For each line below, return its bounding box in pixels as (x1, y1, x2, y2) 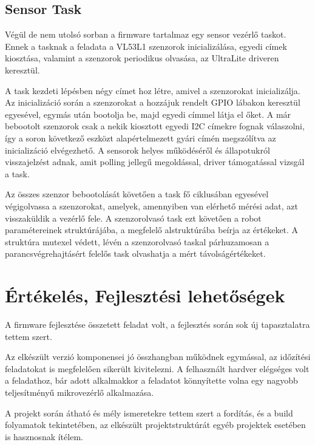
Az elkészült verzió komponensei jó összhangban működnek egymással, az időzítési (5, 350, 311, 363)
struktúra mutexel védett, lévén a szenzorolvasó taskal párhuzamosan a (5, 235, 269, 248)
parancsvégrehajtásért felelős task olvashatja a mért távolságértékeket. (5, 247, 266, 260)
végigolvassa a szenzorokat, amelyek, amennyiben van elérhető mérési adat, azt (5, 199, 298, 212)
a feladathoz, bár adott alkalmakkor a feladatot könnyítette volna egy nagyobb (5, 374, 298, 387)
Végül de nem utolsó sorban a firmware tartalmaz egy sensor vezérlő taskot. (5, 28, 286, 41)
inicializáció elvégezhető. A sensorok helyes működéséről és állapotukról (5, 143, 270, 156)
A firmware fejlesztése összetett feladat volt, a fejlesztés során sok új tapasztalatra (5, 318, 310, 331)
